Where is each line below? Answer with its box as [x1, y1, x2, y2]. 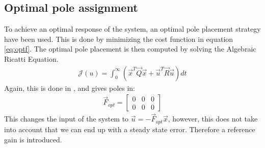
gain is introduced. [4, 134, 62, 144]
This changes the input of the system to [4, 113, 129, 124]
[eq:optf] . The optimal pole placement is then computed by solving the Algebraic [4, 43, 256, 54]
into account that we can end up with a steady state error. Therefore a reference [4, 124, 255, 134]
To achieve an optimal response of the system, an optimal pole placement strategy [4, 23, 261, 34]
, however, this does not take [168, 113, 258, 124]
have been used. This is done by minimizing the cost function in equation [4, 33, 233, 44]
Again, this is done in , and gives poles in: [4, 82, 135, 93]
